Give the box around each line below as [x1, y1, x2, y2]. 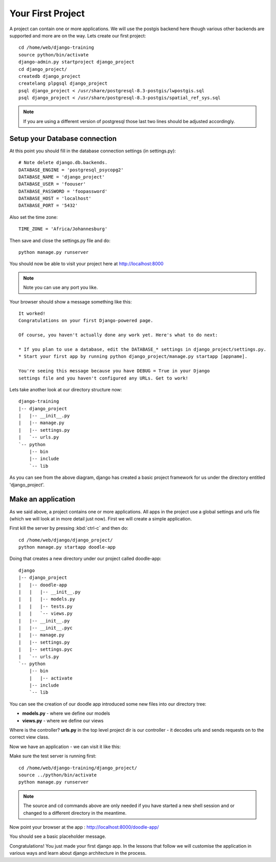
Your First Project [9, 8, 85, 19]
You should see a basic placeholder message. [9, 833, 106, 839]
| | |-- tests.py [18, 603, 73, 609]
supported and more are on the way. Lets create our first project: [9, 32, 146, 38]
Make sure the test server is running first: [9, 753, 97, 759]
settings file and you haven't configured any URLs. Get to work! [18, 375, 189, 381]
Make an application [9, 495, 76, 504]
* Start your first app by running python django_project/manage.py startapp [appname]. [18, 354, 248, 359]
